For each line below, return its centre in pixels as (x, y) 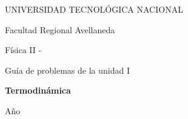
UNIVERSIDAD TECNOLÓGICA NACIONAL (94, 9)
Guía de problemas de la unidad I (67, 70)
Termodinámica (38, 90)
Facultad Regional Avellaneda (60, 29)
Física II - (23, 50)
